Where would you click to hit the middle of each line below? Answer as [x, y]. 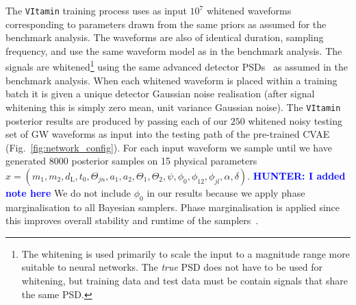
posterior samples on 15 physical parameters [164, 161]
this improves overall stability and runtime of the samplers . [132, 220]
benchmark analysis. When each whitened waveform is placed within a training [171, 80]
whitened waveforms [249, 10]
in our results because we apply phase [226, 192]
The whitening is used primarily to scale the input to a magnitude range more [186, 253]
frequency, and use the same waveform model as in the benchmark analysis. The [174, 50]
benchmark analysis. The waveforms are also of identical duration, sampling [165, 37]
